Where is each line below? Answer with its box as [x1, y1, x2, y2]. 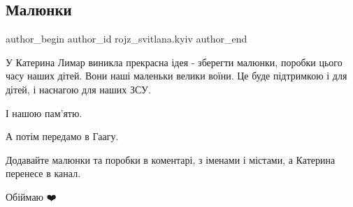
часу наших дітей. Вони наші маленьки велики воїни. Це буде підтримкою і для [6, 68, 347, 83]
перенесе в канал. [6, 166, 81, 181]
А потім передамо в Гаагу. [6, 129, 119, 144]
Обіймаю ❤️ [6, 189, 57, 204]
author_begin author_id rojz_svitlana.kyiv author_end [6, 31, 247, 46]
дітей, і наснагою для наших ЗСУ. [6, 82, 151, 96]
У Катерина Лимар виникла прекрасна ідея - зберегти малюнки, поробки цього [6, 54, 343, 69]
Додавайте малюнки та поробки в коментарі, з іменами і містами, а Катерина [6, 152, 336, 167]
